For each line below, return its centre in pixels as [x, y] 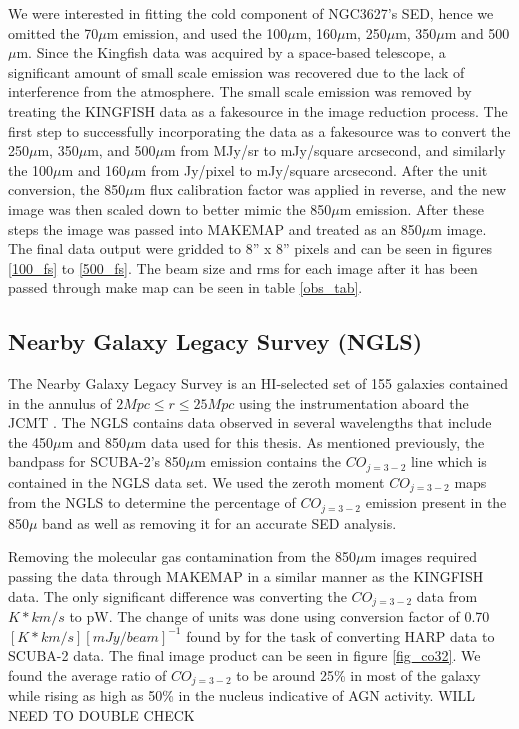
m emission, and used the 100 [197, 32]
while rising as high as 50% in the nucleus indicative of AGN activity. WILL [242, 695]
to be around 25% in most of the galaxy [358, 674]
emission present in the [436, 502]
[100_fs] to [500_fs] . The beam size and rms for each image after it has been [243, 267]
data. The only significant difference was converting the [177, 595]
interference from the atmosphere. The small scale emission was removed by [240, 91]
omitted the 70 [53, 32]
